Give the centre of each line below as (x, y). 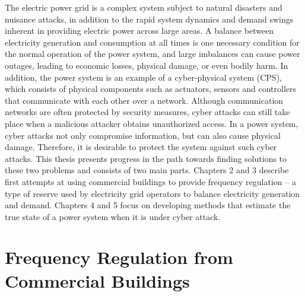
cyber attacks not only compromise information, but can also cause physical (143, 135)
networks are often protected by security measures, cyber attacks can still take (147, 112)
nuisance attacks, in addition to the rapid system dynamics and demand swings (149, 19)
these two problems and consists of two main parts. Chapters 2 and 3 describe (147, 170)
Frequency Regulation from (119, 257)
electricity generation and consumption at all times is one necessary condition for (152, 42)
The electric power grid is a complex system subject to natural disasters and (144, 7)
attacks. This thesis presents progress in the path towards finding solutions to (146, 158)
